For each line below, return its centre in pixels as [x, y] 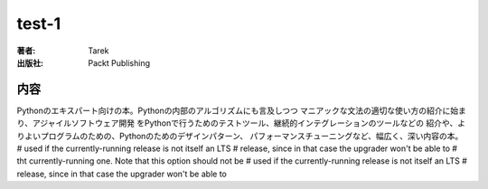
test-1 [39, 24]
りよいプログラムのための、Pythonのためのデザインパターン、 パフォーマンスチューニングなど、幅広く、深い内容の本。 [240, 136]
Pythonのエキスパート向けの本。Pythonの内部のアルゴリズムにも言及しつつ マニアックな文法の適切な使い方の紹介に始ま [242, 110]
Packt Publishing [119, 62]
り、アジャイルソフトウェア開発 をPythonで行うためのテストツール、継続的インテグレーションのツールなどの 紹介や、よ [241, 123]
